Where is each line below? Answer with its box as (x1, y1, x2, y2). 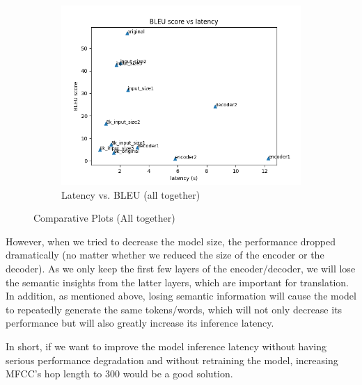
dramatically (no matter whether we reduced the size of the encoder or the (6, 247, 324, 262)
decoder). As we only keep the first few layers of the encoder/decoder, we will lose (6, 261, 356, 275)
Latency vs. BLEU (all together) (61, 187, 200, 202)
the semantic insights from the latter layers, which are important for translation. (6, 275, 349, 289)
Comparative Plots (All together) (33, 211, 175, 225)
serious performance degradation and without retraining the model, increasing (6, 352, 338, 367)
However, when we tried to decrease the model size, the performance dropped (6, 234, 336, 248)
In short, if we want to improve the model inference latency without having (6, 338, 327, 353)
